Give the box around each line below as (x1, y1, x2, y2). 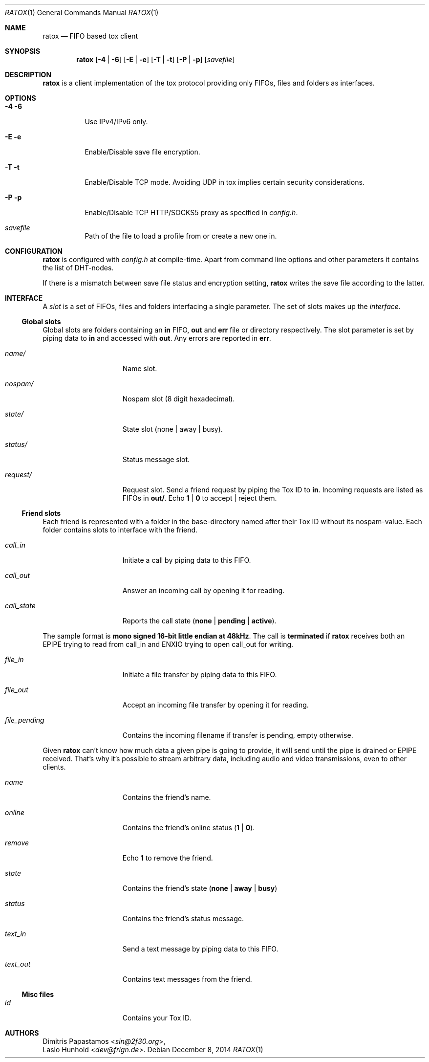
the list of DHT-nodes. (43, 264, 114, 272)
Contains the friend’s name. (122, 793, 211, 801)
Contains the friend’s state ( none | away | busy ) (122, 884, 278, 892)
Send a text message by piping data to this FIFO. (122, 945, 279, 953)
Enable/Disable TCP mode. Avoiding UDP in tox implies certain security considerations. (85, 178, 365, 186)
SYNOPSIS (5, 47, 41, 55)
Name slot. (122, 364, 157, 373)
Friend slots (21, 509, 61, 517)
